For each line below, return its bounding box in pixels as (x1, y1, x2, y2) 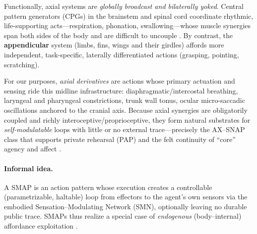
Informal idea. (4, 163, 53, 173)
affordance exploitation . (4, 221, 78, 231)
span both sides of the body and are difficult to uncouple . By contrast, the (4, 30, 233, 40)
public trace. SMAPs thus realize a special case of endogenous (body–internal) (4, 211, 242, 221)
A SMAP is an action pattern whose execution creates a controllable (4, 182, 212, 192)
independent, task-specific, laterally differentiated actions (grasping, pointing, (4, 49, 239, 59)
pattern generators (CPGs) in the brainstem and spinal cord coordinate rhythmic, (4, 10, 254, 21)
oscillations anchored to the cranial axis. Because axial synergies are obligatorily (4, 104, 248, 115)
